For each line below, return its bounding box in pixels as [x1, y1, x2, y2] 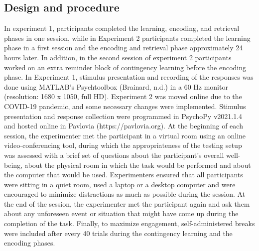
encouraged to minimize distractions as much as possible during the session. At [4, 189, 246, 199]
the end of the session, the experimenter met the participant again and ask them [4, 198, 250, 209]
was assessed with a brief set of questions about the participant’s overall [4, 149, 224, 160]
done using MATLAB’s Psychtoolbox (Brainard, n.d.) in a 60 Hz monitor [4, 81, 228, 92]
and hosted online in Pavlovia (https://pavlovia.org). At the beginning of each [4, 121, 243, 131]
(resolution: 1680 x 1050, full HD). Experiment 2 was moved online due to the [4, 91, 242, 102]
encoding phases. [4, 238, 55, 248]
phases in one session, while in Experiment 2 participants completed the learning [4, 32, 251, 43]
